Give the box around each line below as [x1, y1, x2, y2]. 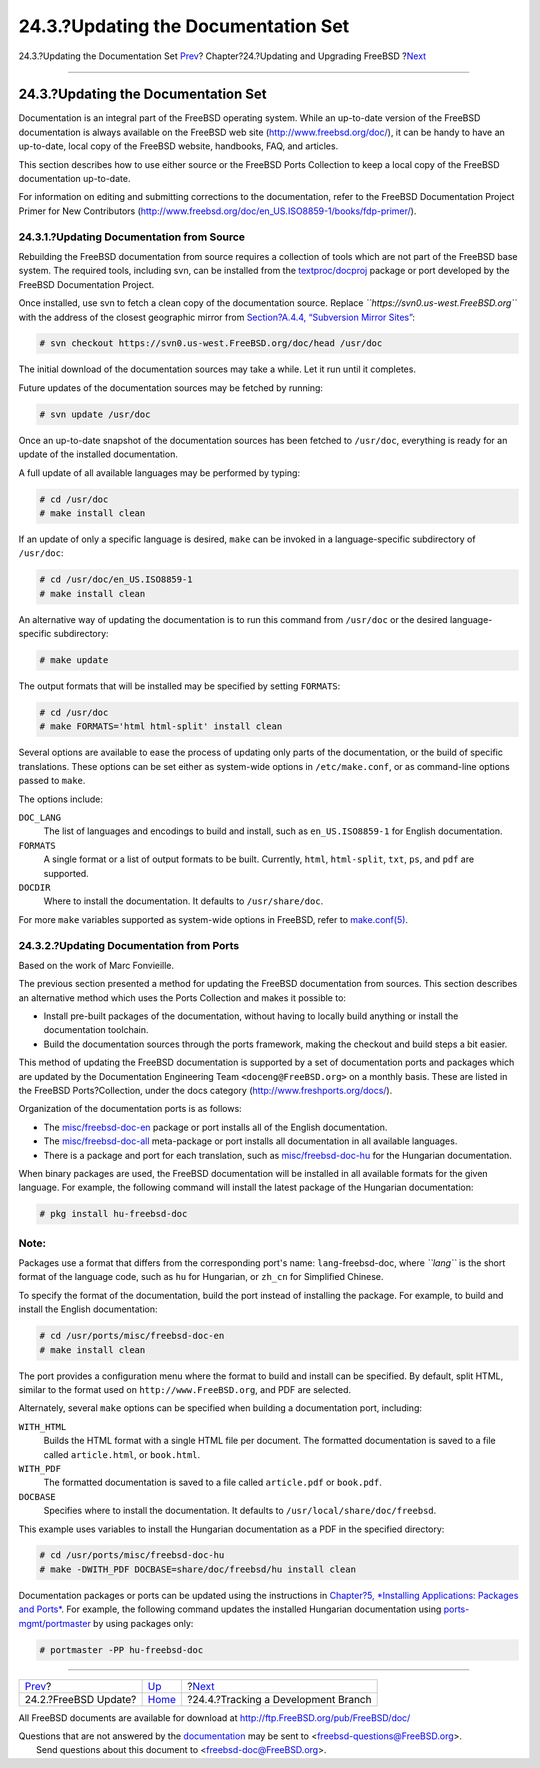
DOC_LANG [18, 812, 62, 823]
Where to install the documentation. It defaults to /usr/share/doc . [43, 895, 324, 907]
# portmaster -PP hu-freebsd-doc [39, 1644, 204, 1655]
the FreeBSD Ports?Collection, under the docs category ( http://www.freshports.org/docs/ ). [18, 1085, 393, 1096]
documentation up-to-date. [18, 173, 131, 185]
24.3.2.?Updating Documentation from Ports [18, 938, 240, 952]
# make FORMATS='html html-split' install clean [39, 721, 283, 732]
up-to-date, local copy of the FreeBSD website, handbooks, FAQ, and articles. [18, 140, 339, 152]
